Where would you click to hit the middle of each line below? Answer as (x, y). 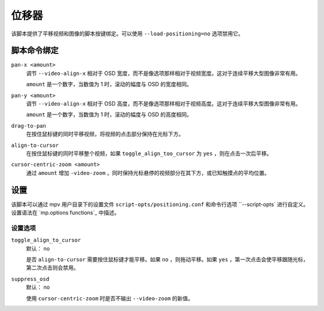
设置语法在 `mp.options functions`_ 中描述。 (65, 213)
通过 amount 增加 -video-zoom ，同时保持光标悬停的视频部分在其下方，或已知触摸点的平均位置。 (148, 173)
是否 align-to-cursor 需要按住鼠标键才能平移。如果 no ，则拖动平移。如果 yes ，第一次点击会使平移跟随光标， (167, 259)
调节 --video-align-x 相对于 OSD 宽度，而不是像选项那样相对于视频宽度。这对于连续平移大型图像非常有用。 (163, 73)
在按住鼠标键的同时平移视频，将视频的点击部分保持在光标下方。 (105, 134)
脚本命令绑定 (35, 51)
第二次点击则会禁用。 (52, 268)
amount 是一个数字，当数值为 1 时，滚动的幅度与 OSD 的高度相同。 (109, 114)
